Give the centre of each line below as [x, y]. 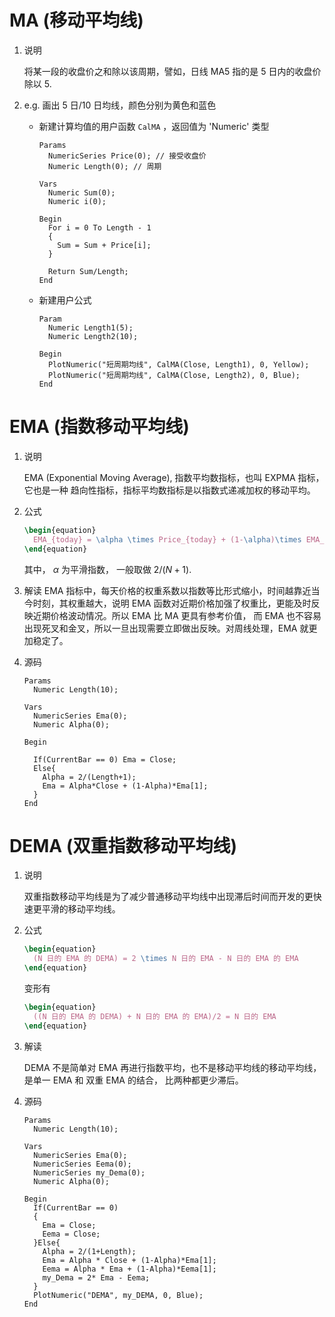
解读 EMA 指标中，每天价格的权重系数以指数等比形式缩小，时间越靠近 [167, 590]
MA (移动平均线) [76, 20]
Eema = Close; [71, 1234]
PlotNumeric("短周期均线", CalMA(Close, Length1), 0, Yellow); [178, 364]
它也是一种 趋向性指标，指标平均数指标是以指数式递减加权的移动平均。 [169, 490]
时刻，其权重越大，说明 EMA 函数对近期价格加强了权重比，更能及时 [172, 603]
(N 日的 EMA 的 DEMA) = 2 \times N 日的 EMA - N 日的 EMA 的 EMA [166, 959]
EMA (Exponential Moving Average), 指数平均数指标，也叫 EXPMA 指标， [174, 477]
